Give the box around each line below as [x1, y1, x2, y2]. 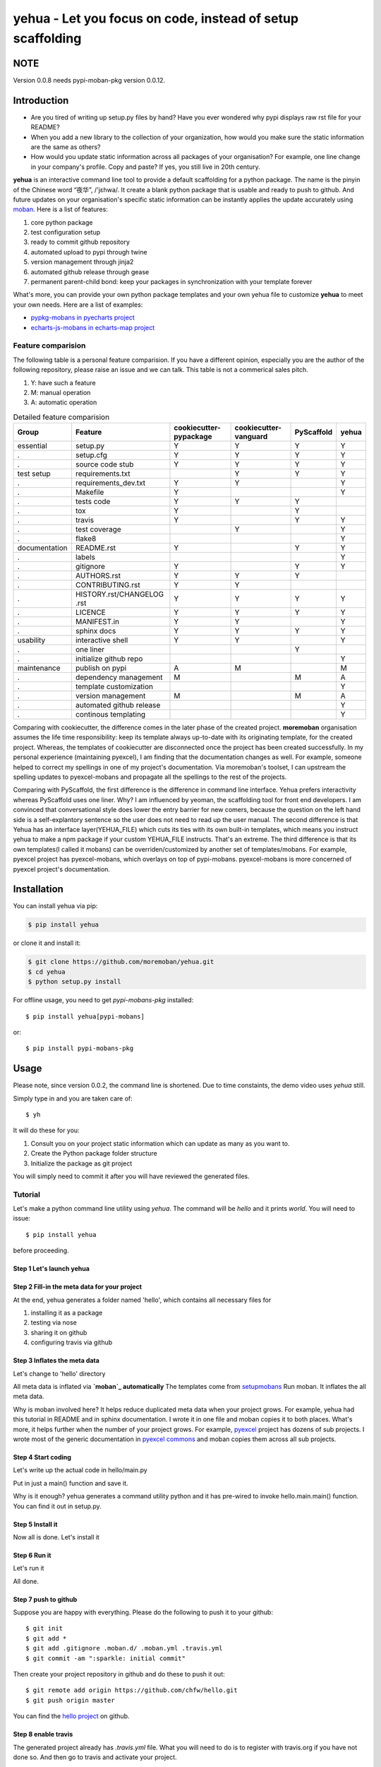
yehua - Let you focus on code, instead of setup [13, 11, 299, 26]
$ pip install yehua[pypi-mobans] [25, 1012, 145, 1021]
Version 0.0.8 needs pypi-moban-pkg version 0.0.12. [13, 76, 166, 84]
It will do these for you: [13, 1126, 80, 1134]
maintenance [17, 663, 61, 673]
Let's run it [13, 1564, 44, 1573]
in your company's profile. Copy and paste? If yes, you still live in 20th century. [30, 163, 260, 171]
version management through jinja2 [30, 258, 134, 266]
